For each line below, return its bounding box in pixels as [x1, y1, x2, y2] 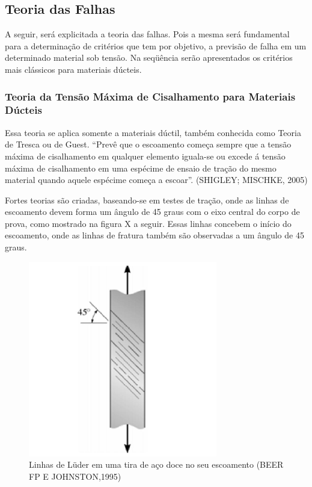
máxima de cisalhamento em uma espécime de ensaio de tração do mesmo [5, 161, 277, 174]
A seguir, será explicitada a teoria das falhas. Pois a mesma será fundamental [5, 28, 290, 40]
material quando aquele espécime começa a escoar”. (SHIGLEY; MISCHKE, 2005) [5, 173, 308, 186]
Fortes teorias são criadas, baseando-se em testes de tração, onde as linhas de [5, 193, 289, 206]
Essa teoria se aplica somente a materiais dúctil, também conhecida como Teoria [5, 126, 301, 138]
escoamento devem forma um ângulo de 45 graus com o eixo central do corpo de [5, 205, 300, 218]
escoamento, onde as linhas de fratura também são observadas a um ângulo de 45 [5, 229, 304, 241]
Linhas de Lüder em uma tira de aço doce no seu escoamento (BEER [29, 458, 284, 471]
